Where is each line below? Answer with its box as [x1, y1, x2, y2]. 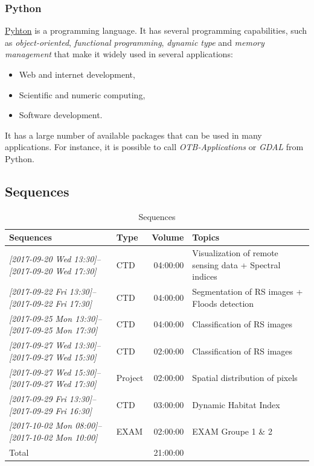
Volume [152, 231, 184, 244]
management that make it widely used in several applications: [5, 48, 233, 60]
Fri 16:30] [55, 404, 92, 417]
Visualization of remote [192, 247, 278, 259]
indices [192, 270, 217, 283]
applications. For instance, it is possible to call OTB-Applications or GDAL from [5, 140, 304, 153]
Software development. [19, 109, 103, 121]
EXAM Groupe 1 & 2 [192, 425, 272, 438]
